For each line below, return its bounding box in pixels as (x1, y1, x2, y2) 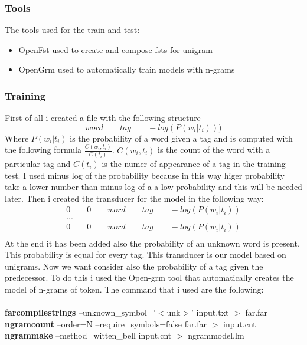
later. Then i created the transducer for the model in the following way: (5, 192, 264, 204)
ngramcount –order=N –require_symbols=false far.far (5, 317, 207, 330)
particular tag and (5, 157, 71, 170)
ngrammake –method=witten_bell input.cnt (5, 329, 172, 341)
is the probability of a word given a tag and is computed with (70, 132, 293, 144)
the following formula (5, 143, 81, 156)
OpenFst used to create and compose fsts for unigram (18, 43, 213, 55)
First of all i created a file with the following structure (5, 111, 201, 124)
